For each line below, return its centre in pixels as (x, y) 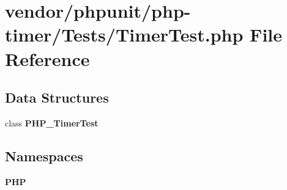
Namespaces (44, 155)
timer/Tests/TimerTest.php (124, 35)
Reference (47, 58)
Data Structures (57, 97)
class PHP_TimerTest (52, 122)
